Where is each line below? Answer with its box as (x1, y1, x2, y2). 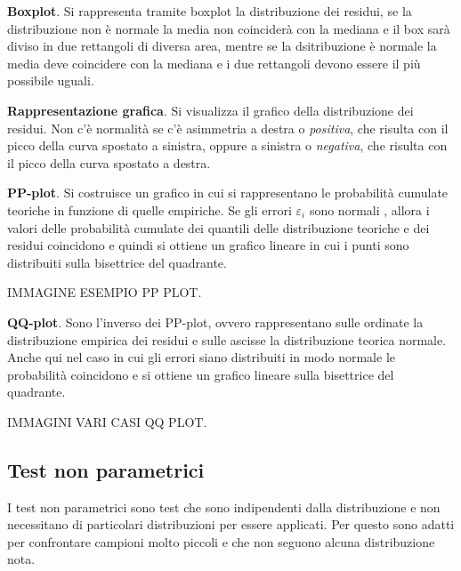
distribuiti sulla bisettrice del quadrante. (7, 253, 227, 271)
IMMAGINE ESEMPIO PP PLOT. (7, 283, 202, 302)
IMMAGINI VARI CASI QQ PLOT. (7, 412, 207, 430)
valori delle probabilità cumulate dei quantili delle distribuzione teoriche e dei (7, 218, 430, 237)
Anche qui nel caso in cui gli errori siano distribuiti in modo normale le (7, 348, 396, 366)
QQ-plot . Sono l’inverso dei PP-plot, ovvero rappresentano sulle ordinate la (7, 312, 424, 331)
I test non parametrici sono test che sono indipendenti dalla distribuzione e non (7, 497, 441, 516)
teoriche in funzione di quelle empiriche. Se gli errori (7, 200, 292, 219)
